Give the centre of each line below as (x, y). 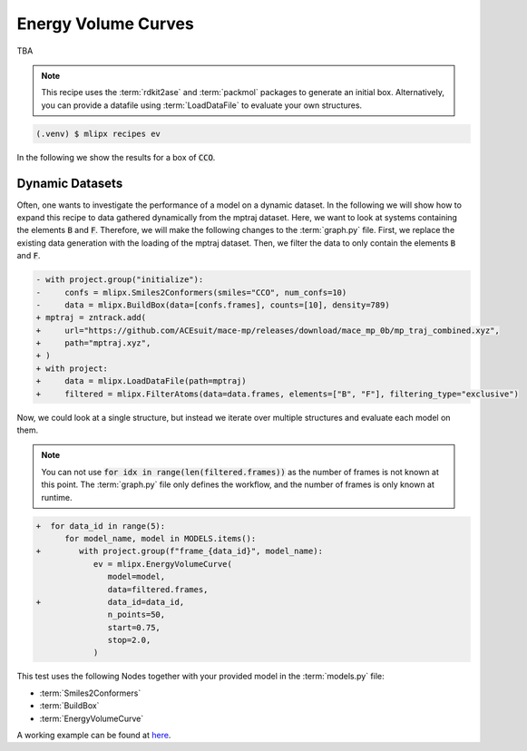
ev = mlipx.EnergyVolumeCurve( (163, 564)
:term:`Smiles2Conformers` (90, 693)
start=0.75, (134, 627)
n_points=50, (137, 615)
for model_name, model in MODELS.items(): (161, 538)
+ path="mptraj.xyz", (93, 343)
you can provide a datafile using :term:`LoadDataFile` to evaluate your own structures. (202, 105)
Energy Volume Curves (105, 24)
